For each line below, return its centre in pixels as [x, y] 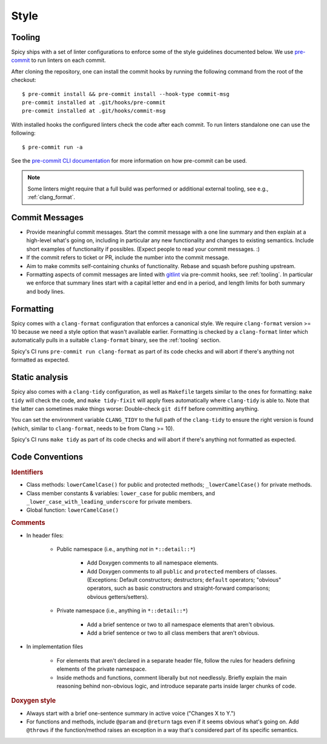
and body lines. [45, 291]
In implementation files [55, 647]
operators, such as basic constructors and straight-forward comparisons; [179, 588]
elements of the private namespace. [101, 669]
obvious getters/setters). [118, 597]
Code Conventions [47, 457]
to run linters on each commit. [68, 60]
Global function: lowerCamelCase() [73, 510]
